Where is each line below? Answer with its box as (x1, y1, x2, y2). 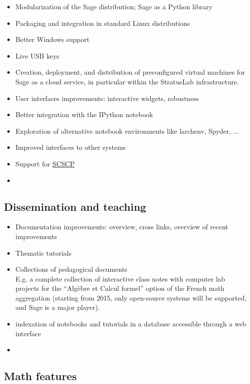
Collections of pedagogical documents (15, 264, 127, 274)
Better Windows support (15, 34, 90, 44)
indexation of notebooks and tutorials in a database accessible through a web (15, 319, 247, 329)
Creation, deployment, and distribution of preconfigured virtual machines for (15, 67, 245, 77)
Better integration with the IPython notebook (15, 109, 153, 120)
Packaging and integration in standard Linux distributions (15, 18, 190, 28)
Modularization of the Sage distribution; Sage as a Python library (15, 1, 212, 11)
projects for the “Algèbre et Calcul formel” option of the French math (15, 283, 225, 293)
